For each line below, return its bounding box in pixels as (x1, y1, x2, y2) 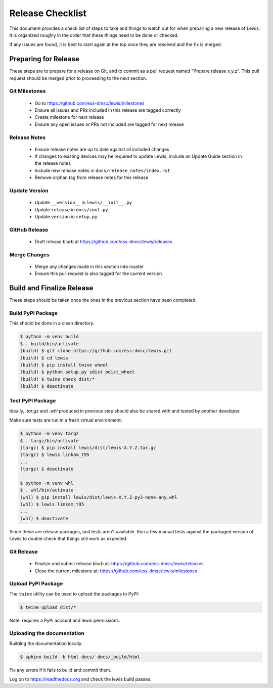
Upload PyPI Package (9, 580, 63, 587)
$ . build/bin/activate (20, 341, 79, 346)
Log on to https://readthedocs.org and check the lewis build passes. (9, 676, 152, 682)
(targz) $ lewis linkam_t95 (20, 452, 89, 457)
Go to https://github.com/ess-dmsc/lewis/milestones (34, 100, 145, 106)
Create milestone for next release (34, 114, 105, 120)
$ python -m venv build (20, 334, 79, 340)
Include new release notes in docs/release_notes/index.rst (34, 167, 170, 173)
